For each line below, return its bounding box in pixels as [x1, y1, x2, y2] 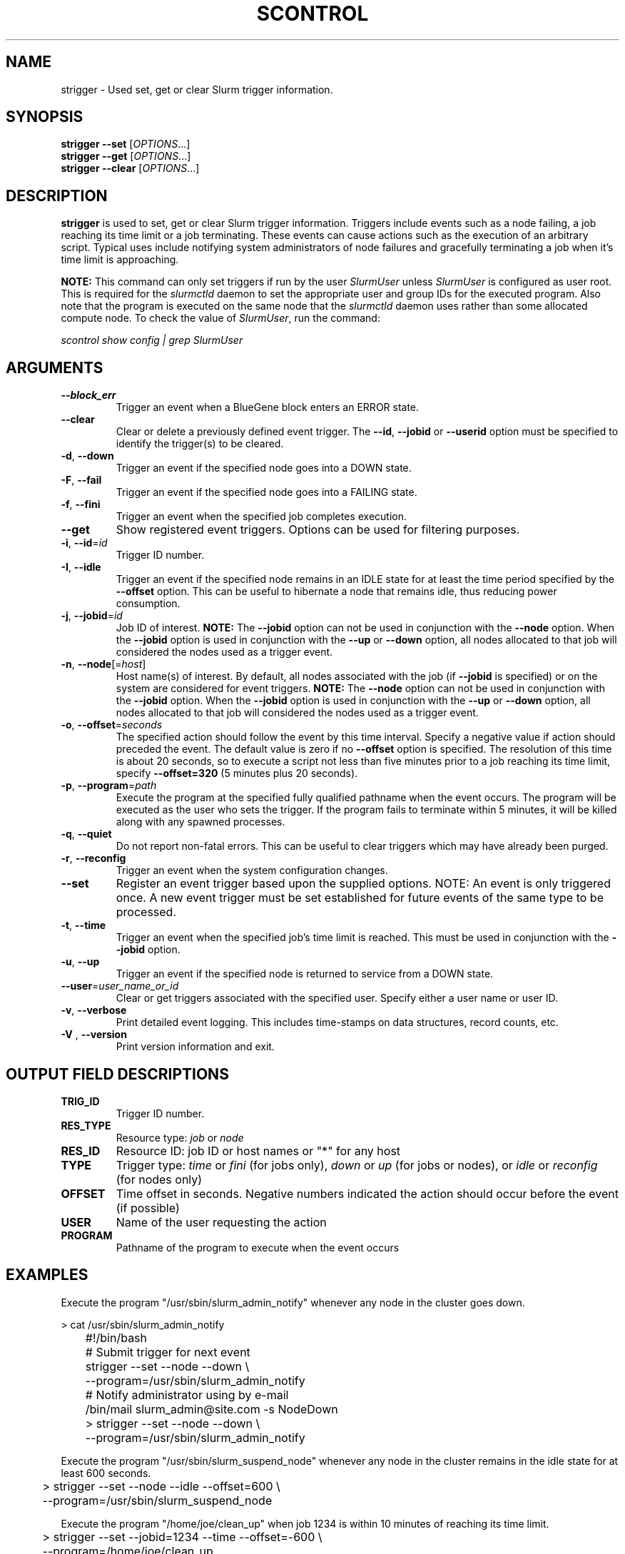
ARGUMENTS [6, 358, 103, 377]
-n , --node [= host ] [61, 658, 146, 671]
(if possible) [116, 1200, 180, 1215]
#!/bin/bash [85, 1330, 148, 1345]
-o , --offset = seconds [61, 718, 163, 731]
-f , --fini [61, 498, 101, 511]
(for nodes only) [116, 1172, 203, 1187]
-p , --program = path [61, 779, 157, 792]
